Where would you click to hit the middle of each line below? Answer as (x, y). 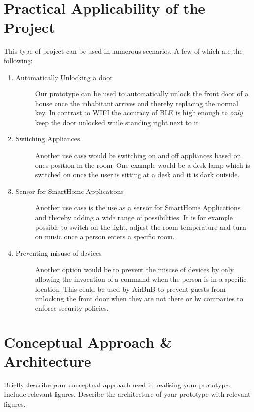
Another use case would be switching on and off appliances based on (138, 155)
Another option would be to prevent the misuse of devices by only (135, 269)
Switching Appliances (48, 139)
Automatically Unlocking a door (64, 77)
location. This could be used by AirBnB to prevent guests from (130, 288)
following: (18, 60)
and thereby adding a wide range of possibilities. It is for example (134, 217)
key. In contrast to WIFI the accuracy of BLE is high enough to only (139, 113)
